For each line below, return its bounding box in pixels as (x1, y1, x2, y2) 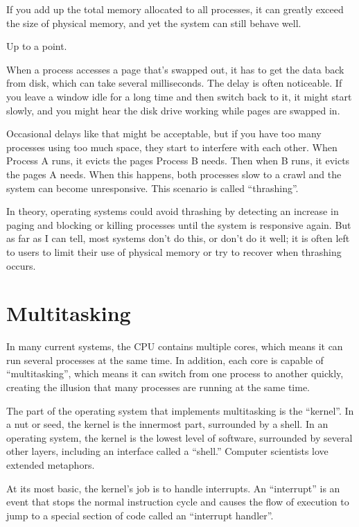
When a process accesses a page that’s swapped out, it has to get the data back (6, 62, 344, 76)
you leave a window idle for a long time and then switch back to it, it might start (6, 89, 352, 103)
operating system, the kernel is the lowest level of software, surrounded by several (6, 430, 353, 444)
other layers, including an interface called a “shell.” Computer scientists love (6, 444, 329, 458)
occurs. (6, 258, 36, 273)
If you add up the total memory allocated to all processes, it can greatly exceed (6, 2, 344, 16)
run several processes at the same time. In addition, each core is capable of (6, 352, 324, 367)
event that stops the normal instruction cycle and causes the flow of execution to (6, 494, 349, 509)
